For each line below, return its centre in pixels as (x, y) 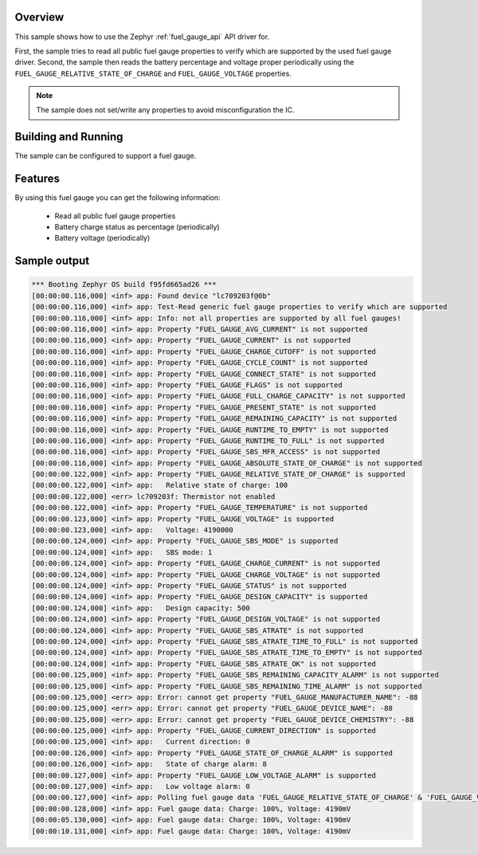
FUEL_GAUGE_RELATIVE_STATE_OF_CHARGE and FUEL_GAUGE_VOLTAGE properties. (153, 73)
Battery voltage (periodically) (102, 238)
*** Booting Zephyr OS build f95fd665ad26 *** (124, 284)
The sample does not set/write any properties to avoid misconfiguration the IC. (165, 110)
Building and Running (69, 137)
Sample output (52, 261)
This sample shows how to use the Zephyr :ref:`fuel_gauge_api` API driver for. (142, 37)
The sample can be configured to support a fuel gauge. (106, 156)
